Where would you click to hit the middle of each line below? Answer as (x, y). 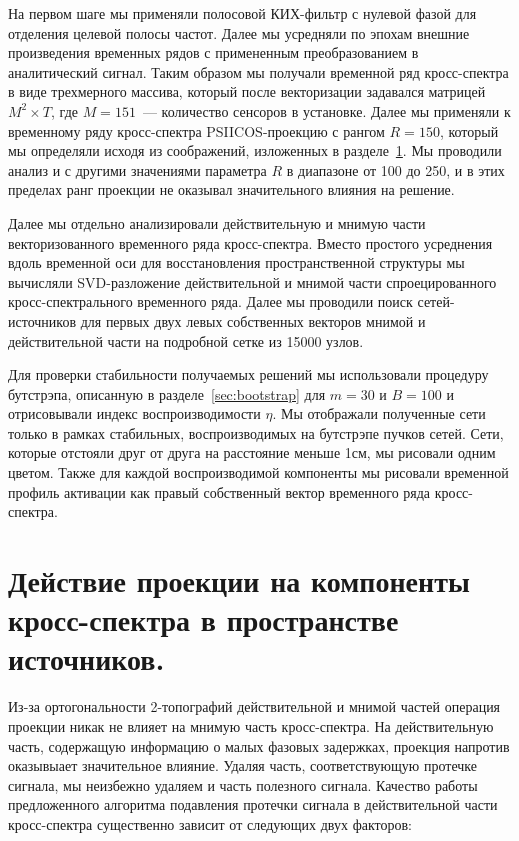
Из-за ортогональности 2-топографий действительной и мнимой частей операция (254, 706)
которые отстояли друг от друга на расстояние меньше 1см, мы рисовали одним (252, 452)
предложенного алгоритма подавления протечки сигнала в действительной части (253, 804)
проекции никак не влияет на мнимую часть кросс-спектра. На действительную (251, 725)
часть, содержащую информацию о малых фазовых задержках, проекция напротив (259, 745)
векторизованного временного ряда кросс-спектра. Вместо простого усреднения (250, 242)
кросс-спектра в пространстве (203, 619)
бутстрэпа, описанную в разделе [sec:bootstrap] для (167, 393)
